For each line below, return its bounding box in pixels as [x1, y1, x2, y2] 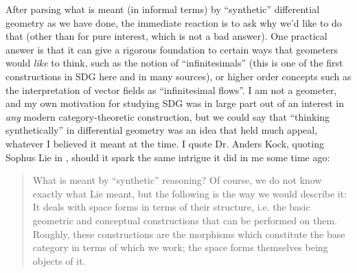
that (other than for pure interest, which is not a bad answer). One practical [5, 29, 327, 43]
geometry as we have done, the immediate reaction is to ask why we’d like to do [5, 15, 342, 29]
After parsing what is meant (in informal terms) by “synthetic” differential [5, 2, 320, 16]
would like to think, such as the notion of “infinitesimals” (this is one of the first [5, 56, 343, 70]
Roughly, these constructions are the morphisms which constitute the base [32, 226, 345, 241]
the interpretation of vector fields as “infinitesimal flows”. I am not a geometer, [5, 82, 337, 97]
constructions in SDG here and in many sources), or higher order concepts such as [5, 69, 352, 83]
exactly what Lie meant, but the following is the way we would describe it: [32, 186, 347, 200]
